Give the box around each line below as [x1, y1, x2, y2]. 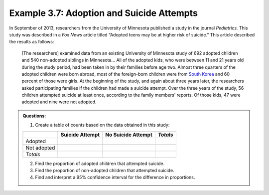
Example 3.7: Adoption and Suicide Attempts [9, 7, 198, 18]
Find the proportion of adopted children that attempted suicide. [35, 160, 164, 167]
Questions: [22, 113, 46, 119]
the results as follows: [9, 39, 54, 45]
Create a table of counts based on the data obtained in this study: [35, 122, 170, 128]
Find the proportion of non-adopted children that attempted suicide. [35, 168, 174, 174]
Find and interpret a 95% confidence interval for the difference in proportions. [35, 175, 195, 181]
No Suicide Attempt [105, 131, 153, 138]
